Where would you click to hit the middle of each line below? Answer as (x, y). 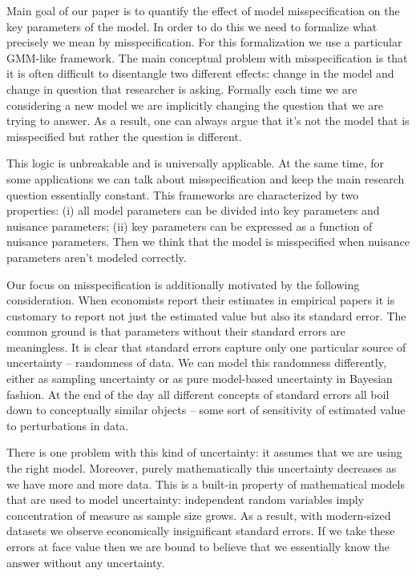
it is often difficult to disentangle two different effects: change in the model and (200, 73)
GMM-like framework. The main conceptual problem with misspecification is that (207, 57)
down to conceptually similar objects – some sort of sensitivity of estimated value (206, 410)
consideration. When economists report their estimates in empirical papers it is (201, 300)
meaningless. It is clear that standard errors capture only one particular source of (206, 346)
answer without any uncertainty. (86, 562)
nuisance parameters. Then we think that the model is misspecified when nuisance (208, 242)
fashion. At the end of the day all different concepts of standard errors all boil (198, 394)
